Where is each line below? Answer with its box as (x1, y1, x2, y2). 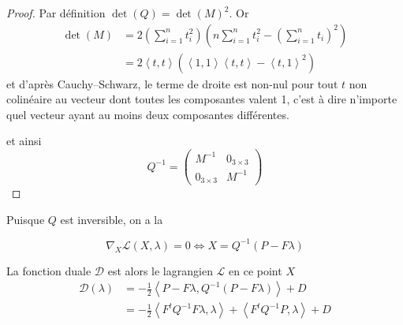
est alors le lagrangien (107, 262, 213, 278)
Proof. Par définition (6, 5, 106, 21)
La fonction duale (6, 262, 91, 278)
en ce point (229, 262, 282, 278)
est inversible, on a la (60, 211, 163, 227)
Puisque (6, 211, 45, 227)
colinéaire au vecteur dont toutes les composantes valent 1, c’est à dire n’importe (6, 91, 397, 107)
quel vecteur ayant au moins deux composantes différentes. (6, 106, 289, 122)
